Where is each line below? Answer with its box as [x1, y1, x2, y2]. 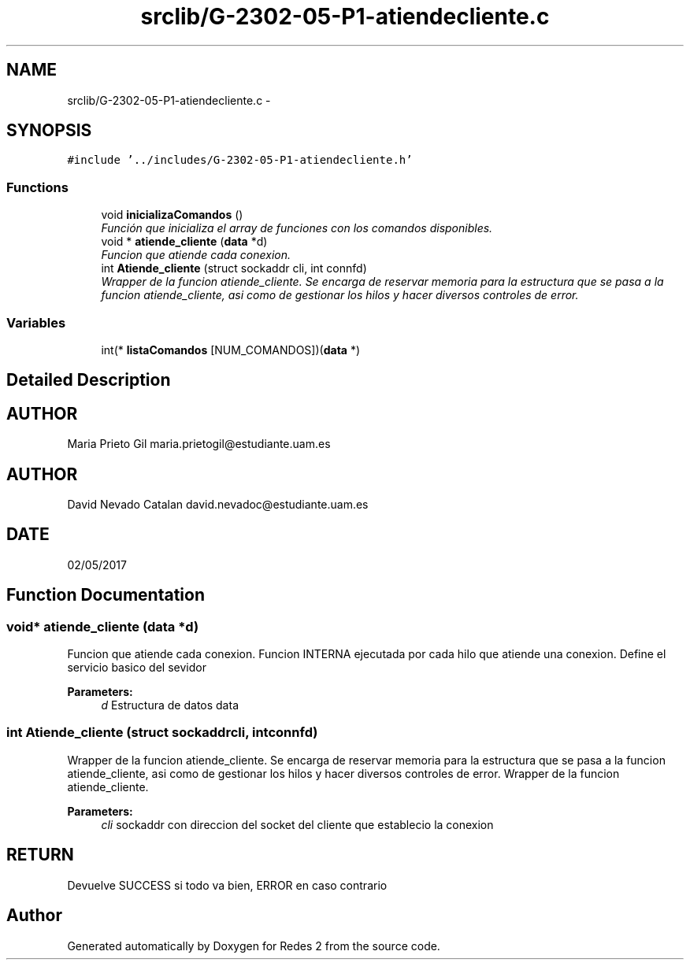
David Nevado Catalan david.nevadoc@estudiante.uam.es [67, 498, 369, 512]
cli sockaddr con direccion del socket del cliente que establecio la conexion [101, 817, 494, 831]
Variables [6, 314, 66, 331]
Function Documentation [6, 585, 205, 605]
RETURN [6, 845, 74, 865]
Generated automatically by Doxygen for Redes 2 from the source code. [67, 938, 440, 953]
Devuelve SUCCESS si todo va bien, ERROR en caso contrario [67, 878, 388, 892]
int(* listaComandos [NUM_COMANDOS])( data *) [101, 342, 361, 357]
